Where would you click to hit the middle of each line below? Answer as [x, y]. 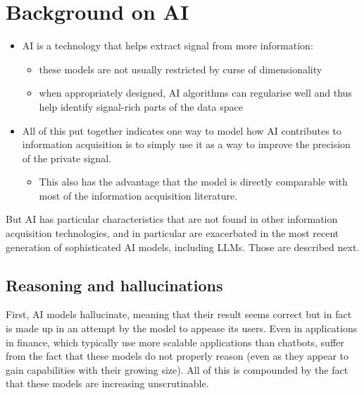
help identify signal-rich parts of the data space [141, 106]
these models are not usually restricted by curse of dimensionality [181, 69]
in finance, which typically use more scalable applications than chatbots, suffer [175, 342]
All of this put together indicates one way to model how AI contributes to [182, 130]
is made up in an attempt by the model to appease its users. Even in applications [182, 328]
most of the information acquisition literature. [138, 195]
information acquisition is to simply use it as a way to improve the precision [186, 144]
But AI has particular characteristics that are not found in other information [172, 219]
